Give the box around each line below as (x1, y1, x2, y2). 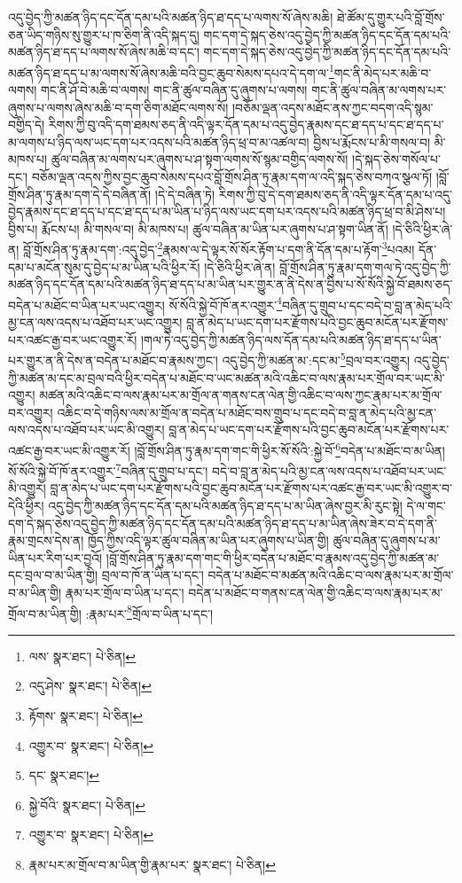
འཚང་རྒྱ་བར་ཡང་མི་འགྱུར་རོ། (8, 441, 130, 459)
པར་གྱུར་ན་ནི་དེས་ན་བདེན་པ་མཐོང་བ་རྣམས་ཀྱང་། (8, 350, 218, 369)
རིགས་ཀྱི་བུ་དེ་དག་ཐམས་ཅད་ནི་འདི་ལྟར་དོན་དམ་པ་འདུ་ (218, 184, 452, 203)
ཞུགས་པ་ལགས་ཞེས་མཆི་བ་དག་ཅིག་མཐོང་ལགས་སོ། (8, 98, 229, 116)
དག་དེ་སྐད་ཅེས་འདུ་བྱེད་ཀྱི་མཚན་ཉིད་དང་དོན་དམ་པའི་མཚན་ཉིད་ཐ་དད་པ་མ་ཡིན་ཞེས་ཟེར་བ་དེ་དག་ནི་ (8, 513, 437, 532)
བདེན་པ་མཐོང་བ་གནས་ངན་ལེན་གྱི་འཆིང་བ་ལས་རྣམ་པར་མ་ (188, 582, 443, 601)
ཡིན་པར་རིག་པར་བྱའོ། (8, 548, 103, 567)
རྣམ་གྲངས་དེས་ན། (8, 531, 84, 550)
